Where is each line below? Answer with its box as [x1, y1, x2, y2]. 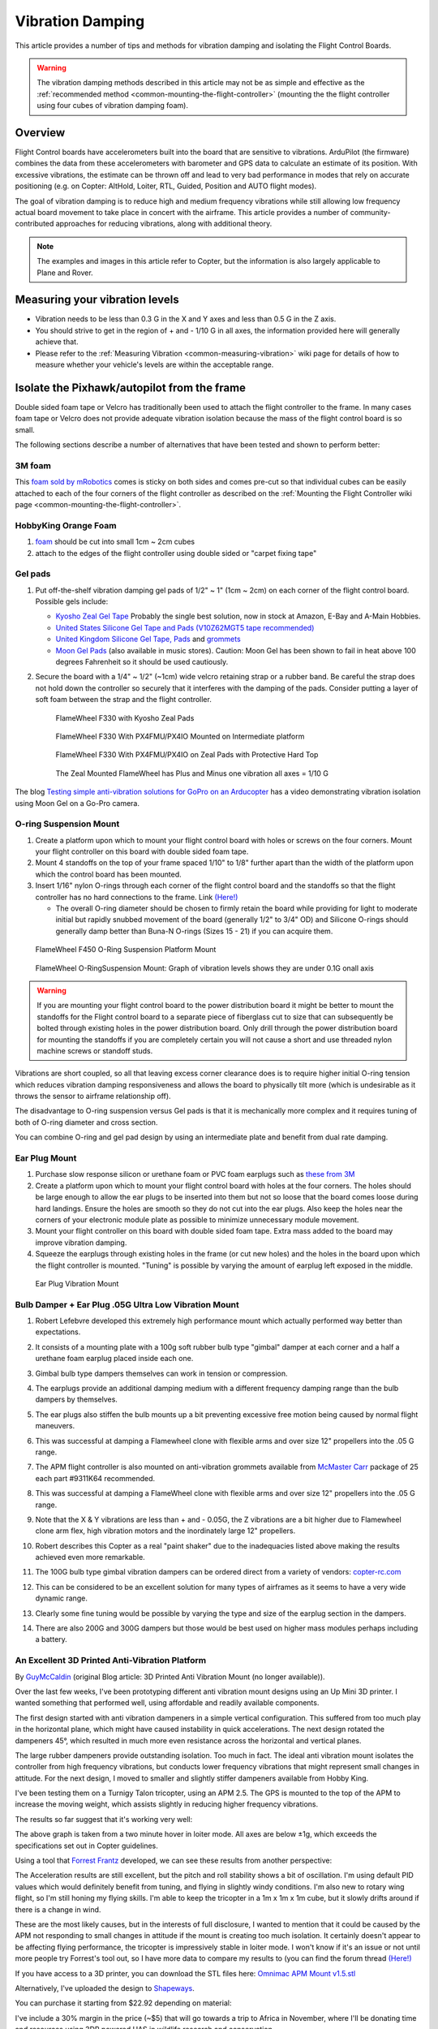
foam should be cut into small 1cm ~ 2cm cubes [35, 536, 195, 547]
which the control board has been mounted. [35, 869, 182, 879]
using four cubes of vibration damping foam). [36, 101, 188, 110]
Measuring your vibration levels [15, 293, 179, 307]
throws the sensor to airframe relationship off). [15, 1092, 171, 1101]
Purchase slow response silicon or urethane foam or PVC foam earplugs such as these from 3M [35, 1170, 355, 1179]
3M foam [15, 459, 52, 471]
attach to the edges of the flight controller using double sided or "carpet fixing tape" [35, 548, 317, 558]
